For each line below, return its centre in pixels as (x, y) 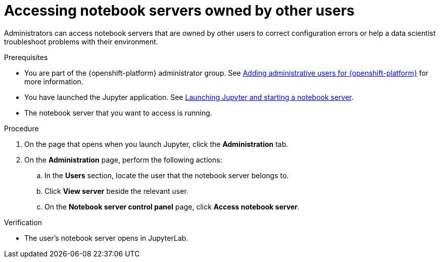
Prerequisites (26, 57)
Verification (23, 222)
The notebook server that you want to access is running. (118, 113)
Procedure (21, 128)
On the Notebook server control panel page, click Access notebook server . (172, 206)
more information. (54, 81)
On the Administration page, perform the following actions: (123, 160)
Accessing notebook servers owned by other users (179, 11)
